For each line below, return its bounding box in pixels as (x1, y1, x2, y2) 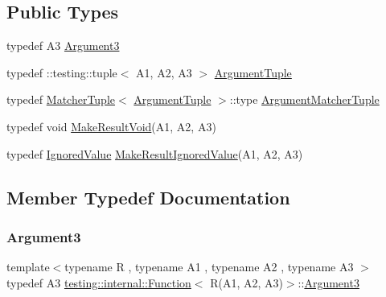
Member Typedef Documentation (6, 184, 290, 209)
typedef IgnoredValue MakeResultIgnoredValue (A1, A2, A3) (6, 145, 303, 162)
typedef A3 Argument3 (6, 37, 120, 54)
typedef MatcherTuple (6, 91, 116, 108)
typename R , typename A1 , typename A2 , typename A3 (64, 258, 354, 275)
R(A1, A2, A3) (210, 274, 283, 291)
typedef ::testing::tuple (6, 64, 117, 80)
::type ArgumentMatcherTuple (229, 91, 380, 108)
